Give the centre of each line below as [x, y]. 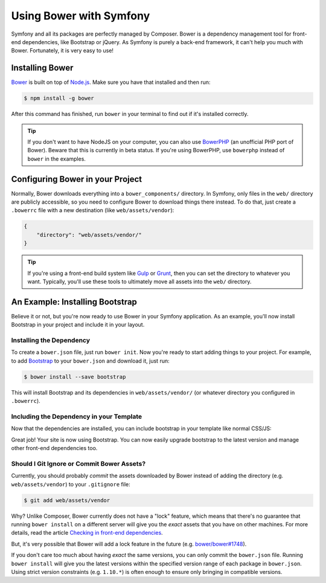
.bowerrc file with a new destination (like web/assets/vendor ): [93, 210]
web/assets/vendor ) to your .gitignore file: [71, 484]
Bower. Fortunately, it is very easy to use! [62, 51]
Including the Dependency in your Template [77, 416]
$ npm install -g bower [59, 98]
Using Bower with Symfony [81, 16]
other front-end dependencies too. [54, 448]
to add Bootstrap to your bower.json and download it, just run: [90, 361]
